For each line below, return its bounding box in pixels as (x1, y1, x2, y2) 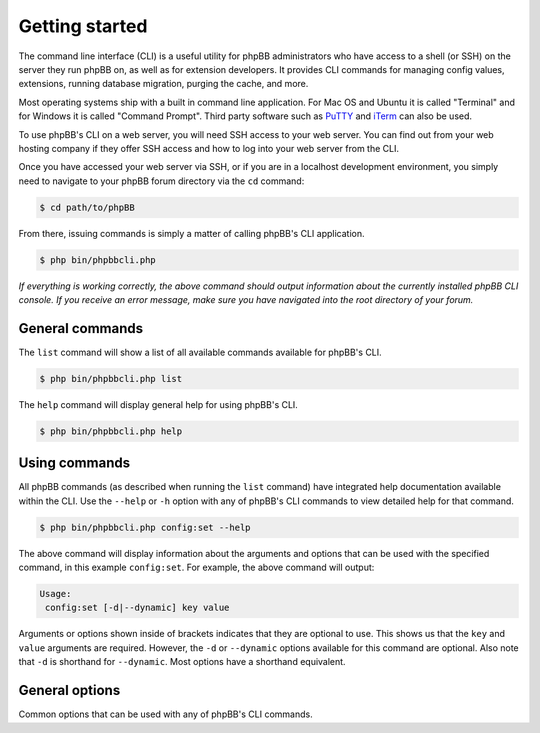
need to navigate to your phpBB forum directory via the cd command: (18, 175, 305, 187)
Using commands (18, 455, 130, 472)
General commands (18, 320, 144, 337)
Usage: (39, 588, 72, 600)
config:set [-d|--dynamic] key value (45, 602, 230, 614)
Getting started (18, 15, 148, 37)
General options (18, 682, 121, 699)
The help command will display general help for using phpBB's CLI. (18, 398, 299, 410)
